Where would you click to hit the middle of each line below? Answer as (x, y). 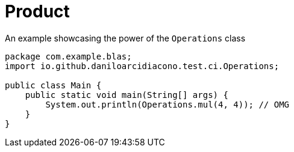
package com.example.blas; (68, 56)
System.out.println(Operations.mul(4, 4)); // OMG (167, 104)
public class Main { (53, 85)
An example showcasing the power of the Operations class (125, 38)
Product (37, 11)
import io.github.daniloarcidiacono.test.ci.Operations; (142, 66)
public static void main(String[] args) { (127, 95)
